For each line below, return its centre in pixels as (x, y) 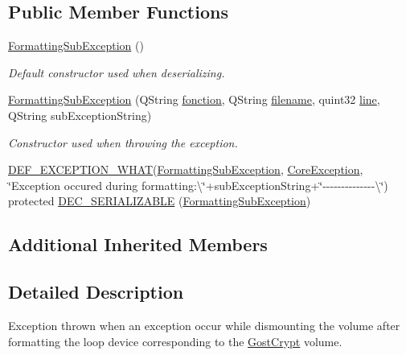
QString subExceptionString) (80, 115)
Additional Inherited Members (138, 244)
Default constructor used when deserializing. (117, 72)
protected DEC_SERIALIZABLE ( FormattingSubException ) (160, 201)
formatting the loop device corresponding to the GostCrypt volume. (175, 341)
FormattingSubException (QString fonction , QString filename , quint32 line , (194, 99)
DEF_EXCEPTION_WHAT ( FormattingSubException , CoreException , (186, 169)
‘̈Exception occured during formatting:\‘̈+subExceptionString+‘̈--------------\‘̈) (198, 185)
